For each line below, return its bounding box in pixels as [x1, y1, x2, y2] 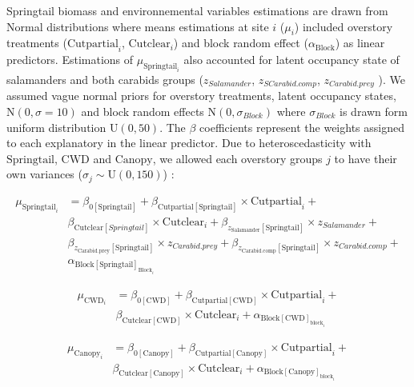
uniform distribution [6, 118, 107, 135]
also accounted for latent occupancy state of [183, 51, 400, 68]
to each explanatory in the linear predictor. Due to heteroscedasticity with [6, 134, 372, 151]
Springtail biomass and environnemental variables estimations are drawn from [6, 2, 388, 18]
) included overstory [294, 18, 393, 34]
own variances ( [6, 166, 82, 182]
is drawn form [340, 102, 408, 119]
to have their [334, 150, 397, 166]
